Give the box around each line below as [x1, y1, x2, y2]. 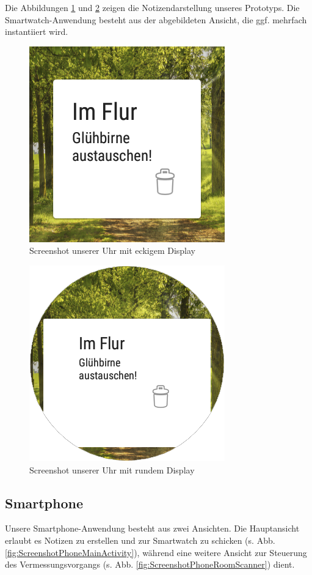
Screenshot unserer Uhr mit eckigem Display [29, 244, 196, 257]
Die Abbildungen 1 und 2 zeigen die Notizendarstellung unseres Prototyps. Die [5, 1, 300, 13]
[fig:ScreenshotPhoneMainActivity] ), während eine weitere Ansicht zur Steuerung [5, 546, 307, 558]
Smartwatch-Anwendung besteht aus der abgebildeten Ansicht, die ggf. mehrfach [5, 13, 307, 26]
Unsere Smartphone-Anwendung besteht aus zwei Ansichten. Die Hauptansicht [5, 522, 300, 535]
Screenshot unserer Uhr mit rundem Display [29, 463, 195, 476]
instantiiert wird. [5, 25, 68, 38]
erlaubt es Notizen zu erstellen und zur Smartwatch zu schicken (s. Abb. [5, 533, 275, 546]
